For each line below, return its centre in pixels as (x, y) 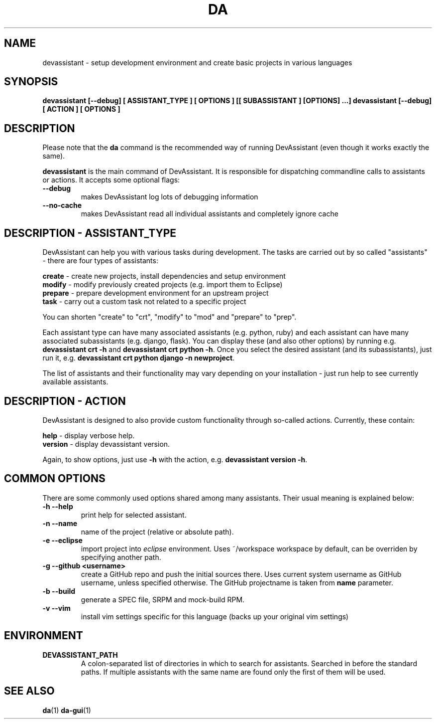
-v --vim (56, 608)
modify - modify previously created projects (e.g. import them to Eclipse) (163, 285)
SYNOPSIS (31, 82)
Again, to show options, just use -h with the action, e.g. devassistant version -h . (175, 459)
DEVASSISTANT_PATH (80, 655)
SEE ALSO (29, 691)
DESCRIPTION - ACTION (65, 401)
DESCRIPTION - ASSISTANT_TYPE (90, 233)
